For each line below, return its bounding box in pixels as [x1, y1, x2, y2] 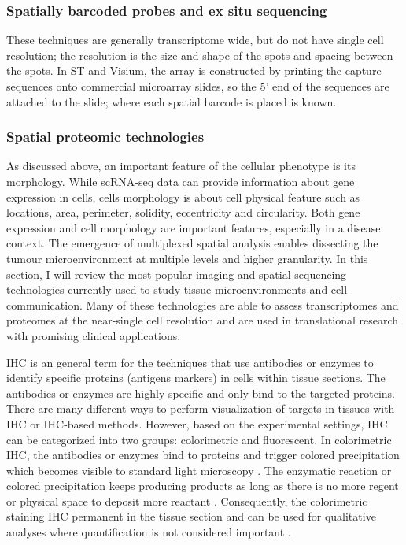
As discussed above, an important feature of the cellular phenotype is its [6, 158, 356, 174]
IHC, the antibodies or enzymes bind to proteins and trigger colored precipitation [6, 447, 400, 463]
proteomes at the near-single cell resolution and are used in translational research [6, 312, 399, 328]
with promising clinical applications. [6, 327, 181, 343]
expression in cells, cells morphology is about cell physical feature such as [6, 188, 360, 205]
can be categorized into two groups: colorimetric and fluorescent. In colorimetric [6, 431, 392, 447]
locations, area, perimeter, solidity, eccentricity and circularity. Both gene [6, 204, 360, 221]
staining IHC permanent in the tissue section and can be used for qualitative [6, 508, 376, 525]
